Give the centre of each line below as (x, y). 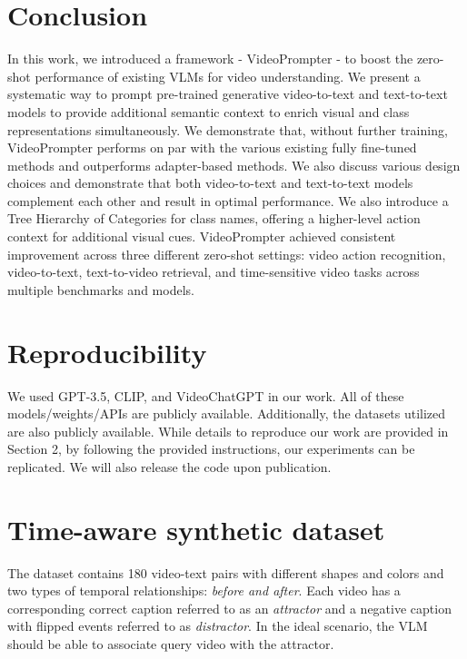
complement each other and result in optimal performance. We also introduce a (228, 200)
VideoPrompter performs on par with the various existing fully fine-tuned (212, 148)
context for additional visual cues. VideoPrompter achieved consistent (202, 236)
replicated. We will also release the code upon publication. (169, 466)
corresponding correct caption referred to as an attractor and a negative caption (229, 608)
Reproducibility (107, 352)
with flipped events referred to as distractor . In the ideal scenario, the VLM (218, 626)
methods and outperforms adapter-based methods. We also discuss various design (234, 165)
